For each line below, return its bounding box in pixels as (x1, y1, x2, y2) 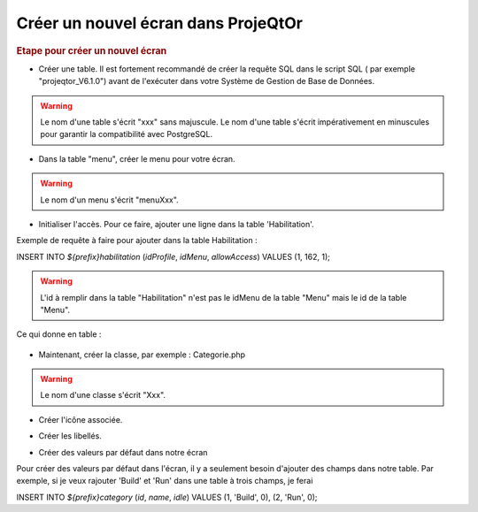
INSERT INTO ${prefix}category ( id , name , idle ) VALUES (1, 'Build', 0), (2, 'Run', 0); (16, 492, 318, 502)
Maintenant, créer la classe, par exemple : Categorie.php (38, 349, 246, 360)
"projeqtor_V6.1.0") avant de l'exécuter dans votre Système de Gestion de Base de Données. (38, 76, 375, 87)
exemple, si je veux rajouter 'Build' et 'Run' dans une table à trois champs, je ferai (16, 476, 313, 486)
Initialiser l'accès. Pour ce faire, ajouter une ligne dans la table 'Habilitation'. (38, 218, 314, 229)
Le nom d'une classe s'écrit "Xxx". (40, 390, 166, 401)
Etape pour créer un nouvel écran (16, 44, 167, 57)
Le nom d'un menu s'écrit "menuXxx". (40, 195, 179, 205)
